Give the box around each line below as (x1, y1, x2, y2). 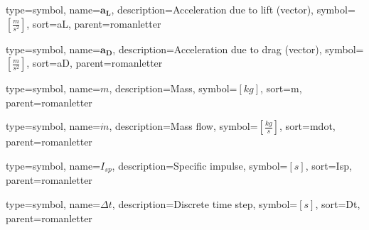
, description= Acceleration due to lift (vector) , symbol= (111, 2, 355, 16)
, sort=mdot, (279, 119, 336, 133)
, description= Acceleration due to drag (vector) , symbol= (112, 41, 364, 56)
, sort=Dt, (315, 197, 360, 212)
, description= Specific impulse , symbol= (112, 158, 288, 172)
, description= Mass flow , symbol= (109, 119, 258, 133)
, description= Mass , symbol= (109, 81, 237, 96)
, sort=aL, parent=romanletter (26, 16, 161, 31)
